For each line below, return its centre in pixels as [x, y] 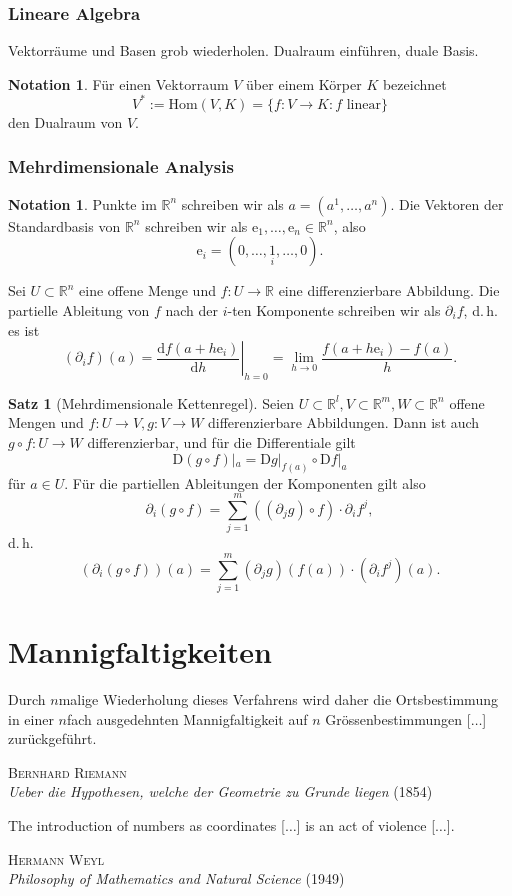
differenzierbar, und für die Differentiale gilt [221, 442]
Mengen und [46, 422]
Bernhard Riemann [67, 771]
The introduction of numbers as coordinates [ [146, 825]
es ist [24, 329]
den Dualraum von [65, 121]
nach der [191, 309]
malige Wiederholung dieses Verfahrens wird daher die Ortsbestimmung [278, 699]
